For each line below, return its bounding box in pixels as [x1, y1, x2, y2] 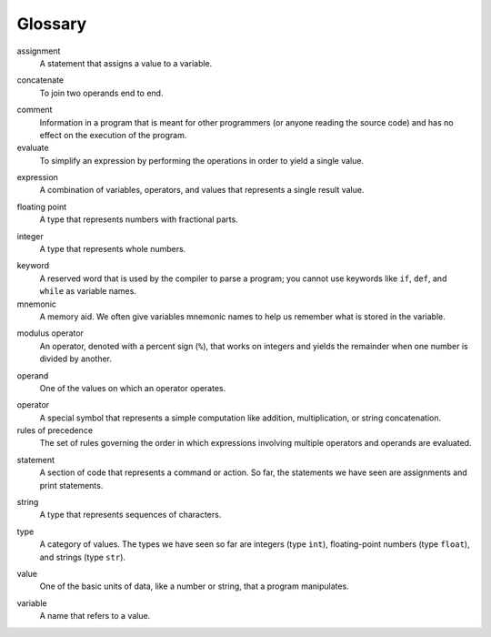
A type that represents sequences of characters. [39, 510, 222, 521]
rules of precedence [16, 425, 94, 436]
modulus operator [16, 328, 84, 339]
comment [16, 105, 53, 116]
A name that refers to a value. [39, 611, 151, 622]
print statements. [39, 480, 104, 490]
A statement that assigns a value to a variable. [39, 57, 213, 68]
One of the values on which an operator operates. [39, 382, 226, 393]
